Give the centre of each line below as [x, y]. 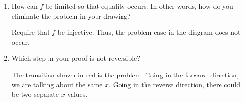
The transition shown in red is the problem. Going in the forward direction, [125, 74]
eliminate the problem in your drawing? [71, 15]
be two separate [35, 94]
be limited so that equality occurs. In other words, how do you [139, 6]
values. [77, 94]
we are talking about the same [57, 84]
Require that [31, 32]
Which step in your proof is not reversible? [76, 58]
